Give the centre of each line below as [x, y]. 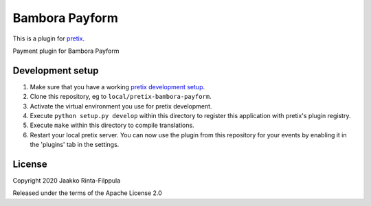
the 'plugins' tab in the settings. [75, 145]
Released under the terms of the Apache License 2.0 [88, 193]
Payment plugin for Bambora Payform [66, 51]
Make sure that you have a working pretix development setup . [117, 87]
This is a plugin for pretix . [49, 38]
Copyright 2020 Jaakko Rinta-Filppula [67, 181]
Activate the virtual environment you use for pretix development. [121, 106]
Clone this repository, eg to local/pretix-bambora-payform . [121, 97]
